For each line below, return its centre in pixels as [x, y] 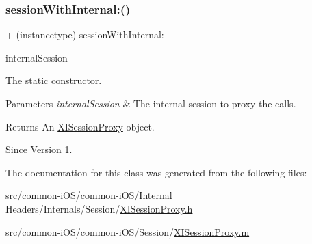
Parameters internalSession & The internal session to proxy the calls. [151, 103]
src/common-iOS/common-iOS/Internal [89, 195]
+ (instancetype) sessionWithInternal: [85, 35]
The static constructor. [54, 80]
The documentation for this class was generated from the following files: [156, 172]
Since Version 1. [39, 149]
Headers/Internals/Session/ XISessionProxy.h [99, 208]
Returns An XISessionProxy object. [80, 126]
